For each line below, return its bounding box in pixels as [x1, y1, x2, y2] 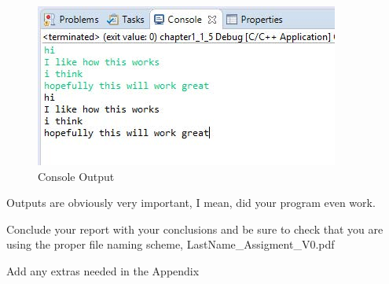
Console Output [38, 168, 115, 184]
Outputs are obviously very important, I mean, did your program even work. [6, 194, 376, 211]
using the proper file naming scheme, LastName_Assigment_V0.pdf [6, 236, 335, 253]
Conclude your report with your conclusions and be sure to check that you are [6, 220, 383, 237]
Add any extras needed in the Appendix [6, 262, 200, 278]
